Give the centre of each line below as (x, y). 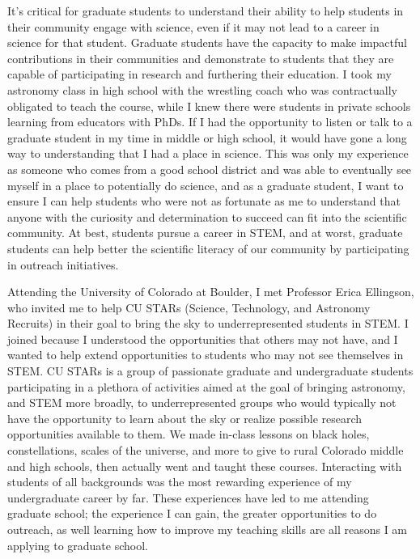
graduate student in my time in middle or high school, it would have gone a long (207, 137)
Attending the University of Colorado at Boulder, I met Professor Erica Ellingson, (211, 292)
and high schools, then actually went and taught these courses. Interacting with (205, 466)
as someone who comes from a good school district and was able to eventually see (210, 169)
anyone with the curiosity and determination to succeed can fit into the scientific (207, 216)
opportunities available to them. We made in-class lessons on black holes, (189, 434)
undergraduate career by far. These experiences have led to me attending (188, 497)
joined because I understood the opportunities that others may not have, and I (203, 339)
